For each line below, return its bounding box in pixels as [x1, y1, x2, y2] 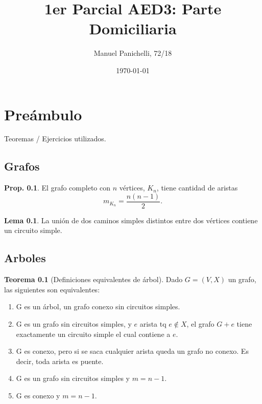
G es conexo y [16, 390, 60, 401]
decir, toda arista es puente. [16, 355, 104, 366]
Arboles [4, 250, 46, 266]
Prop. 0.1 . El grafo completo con [4, 182, 110, 193]
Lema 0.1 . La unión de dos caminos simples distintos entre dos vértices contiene [4, 215, 258, 225]
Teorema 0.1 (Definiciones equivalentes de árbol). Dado [4, 274, 183, 285]
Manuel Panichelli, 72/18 [93, 48, 172, 58]
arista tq [139, 318, 166, 329]
